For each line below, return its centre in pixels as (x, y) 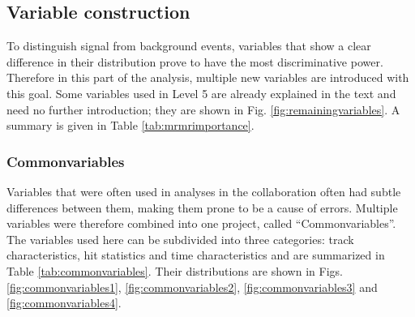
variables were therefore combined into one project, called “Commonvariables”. (201, 223)
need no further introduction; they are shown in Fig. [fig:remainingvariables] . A (203, 109)
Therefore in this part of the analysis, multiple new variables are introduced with (208, 77)
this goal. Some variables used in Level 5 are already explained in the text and (201, 93)
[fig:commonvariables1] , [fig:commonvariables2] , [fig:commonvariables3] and (192, 287)
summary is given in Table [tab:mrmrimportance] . (130, 125)
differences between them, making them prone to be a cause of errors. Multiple (202, 207)
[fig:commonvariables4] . (64, 303)
